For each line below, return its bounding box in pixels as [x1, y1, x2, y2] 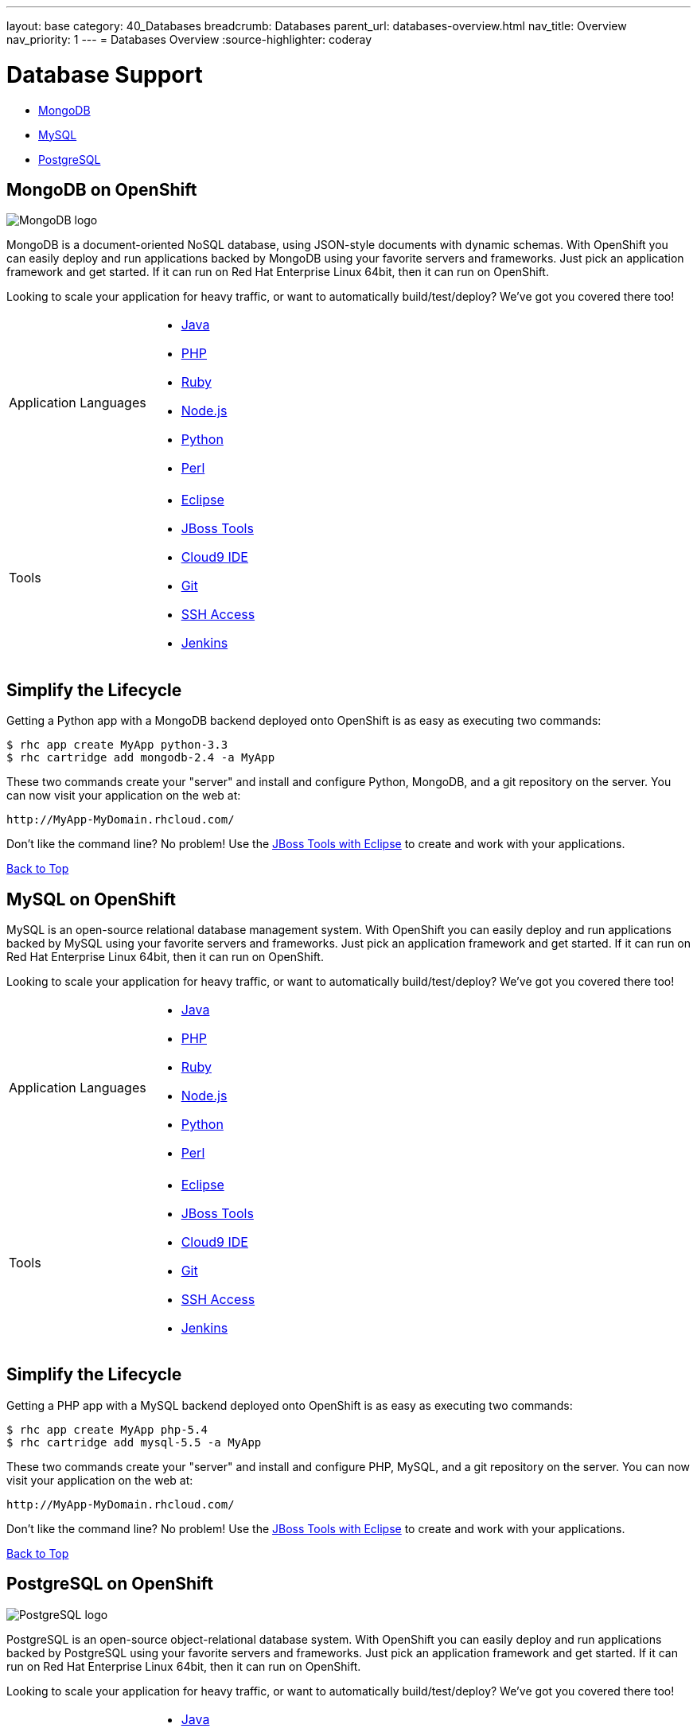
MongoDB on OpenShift [6, 179, 197, 200]
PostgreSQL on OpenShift [6, 1574, 213, 1594]
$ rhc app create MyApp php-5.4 [6, 1423, 208, 1436]
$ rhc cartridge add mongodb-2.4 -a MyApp [6, 751, 275, 765]
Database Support [6, 60, 203, 88]
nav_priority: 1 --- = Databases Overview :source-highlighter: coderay [6, 33, 372, 46]
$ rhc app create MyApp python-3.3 [6, 738, 228, 752]
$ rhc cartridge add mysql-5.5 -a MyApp [6, 1435, 262, 1449]
